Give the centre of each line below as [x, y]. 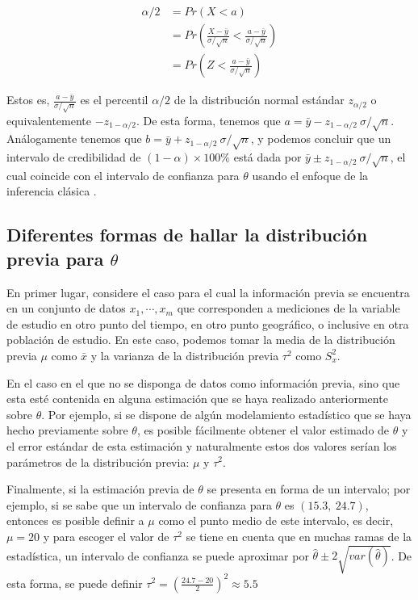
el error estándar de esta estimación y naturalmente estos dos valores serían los [202, 445]
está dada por [268, 157]
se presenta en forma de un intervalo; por [309, 489]
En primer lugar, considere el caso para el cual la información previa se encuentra [208, 292]
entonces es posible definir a [75, 520]
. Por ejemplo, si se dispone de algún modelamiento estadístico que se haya [226, 414]
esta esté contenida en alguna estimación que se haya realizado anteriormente [197, 399]
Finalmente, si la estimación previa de [100, 489]
